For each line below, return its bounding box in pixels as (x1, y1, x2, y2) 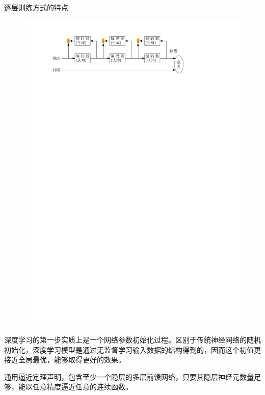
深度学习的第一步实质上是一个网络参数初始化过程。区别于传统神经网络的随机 (4, 334, 261, 345)
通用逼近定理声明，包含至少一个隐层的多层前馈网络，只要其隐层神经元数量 (4, 371, 254, 382)
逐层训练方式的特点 (4, 2, 68, 12)
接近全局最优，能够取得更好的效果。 (4, 354, 125, 365)
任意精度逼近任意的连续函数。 (32, 381, 132, 392)
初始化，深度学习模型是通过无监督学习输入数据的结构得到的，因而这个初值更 (4, 344, 261, 355)
